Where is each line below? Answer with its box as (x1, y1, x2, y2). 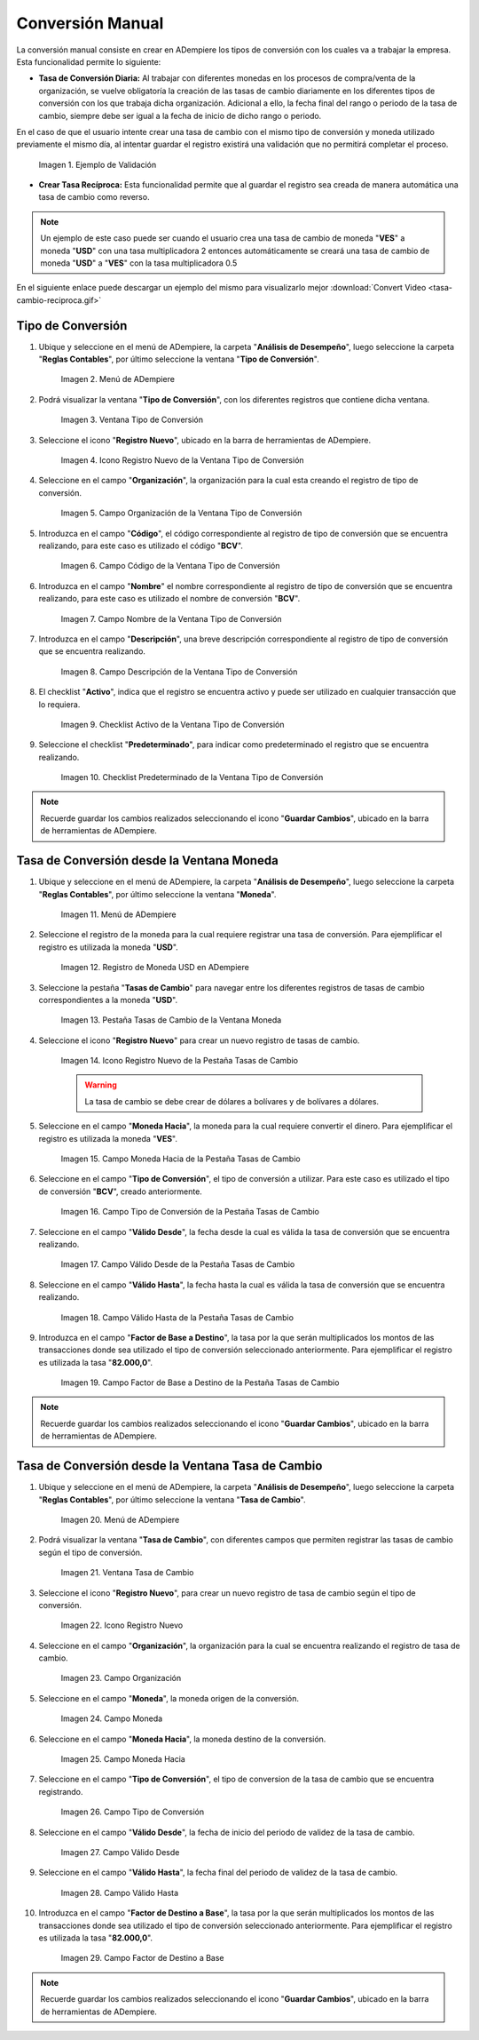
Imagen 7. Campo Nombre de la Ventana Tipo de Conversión (60, 613, 283, 624)
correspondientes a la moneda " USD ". (38, 994, 177, 1005)
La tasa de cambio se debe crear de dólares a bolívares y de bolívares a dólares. (84, 1096, 380, 1106)
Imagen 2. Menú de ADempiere (60, 374, 175, 385)
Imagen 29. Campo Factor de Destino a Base (60, 1953, 225, 1964)
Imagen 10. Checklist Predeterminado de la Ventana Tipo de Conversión (60, 772, 324, 783)
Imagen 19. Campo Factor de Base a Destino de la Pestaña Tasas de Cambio (60, 1377, 340, 1388)
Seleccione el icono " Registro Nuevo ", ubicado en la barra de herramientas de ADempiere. (38, 434, 372, 445)
